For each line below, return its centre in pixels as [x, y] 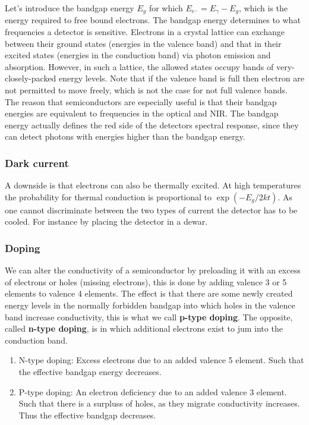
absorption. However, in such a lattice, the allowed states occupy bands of [139, 66]
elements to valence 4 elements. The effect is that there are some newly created [149, 293]
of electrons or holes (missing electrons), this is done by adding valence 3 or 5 [146, 281]
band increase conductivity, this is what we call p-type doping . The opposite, [149, 317]
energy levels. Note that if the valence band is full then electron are [182, 78]
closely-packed [31, 78]
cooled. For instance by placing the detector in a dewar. [106, 221]
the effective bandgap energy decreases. [90, 371]
